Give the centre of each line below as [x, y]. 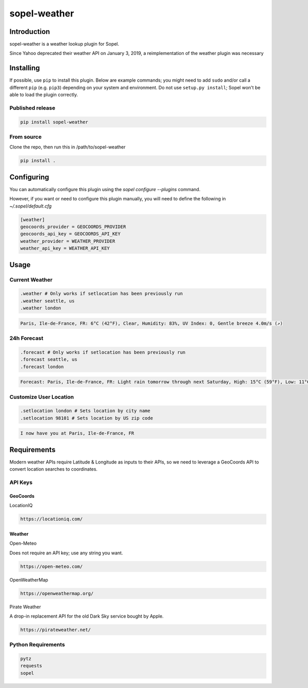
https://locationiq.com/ [52, 519]
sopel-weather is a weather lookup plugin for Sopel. [64, 44]
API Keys [21, 482]
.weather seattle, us [47, 301]
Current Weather [31, 280]
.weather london [41, 308]
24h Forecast [26, 338]
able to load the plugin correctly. [44, 95]
